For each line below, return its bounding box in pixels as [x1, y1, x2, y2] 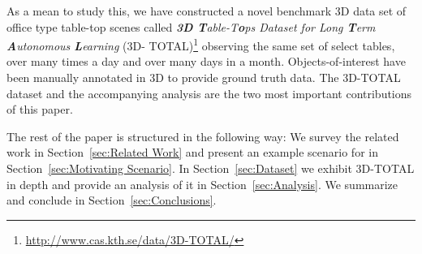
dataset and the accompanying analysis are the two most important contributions [6, 84, 412, 101]
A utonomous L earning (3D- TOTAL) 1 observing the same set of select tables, [6, 35, 395, 54]
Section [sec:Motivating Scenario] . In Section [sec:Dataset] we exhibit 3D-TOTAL [6, 160, 415, 176]
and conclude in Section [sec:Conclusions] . [6, 192, 217, 209]
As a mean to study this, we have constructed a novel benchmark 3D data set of [6, 2, 407, 19]
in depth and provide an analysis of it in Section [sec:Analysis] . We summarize [6, 175, 398, 192]
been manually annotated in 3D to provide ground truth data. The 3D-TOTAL [6, 69, 401, 86]
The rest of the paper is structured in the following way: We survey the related [6, 127, 399, 144]
